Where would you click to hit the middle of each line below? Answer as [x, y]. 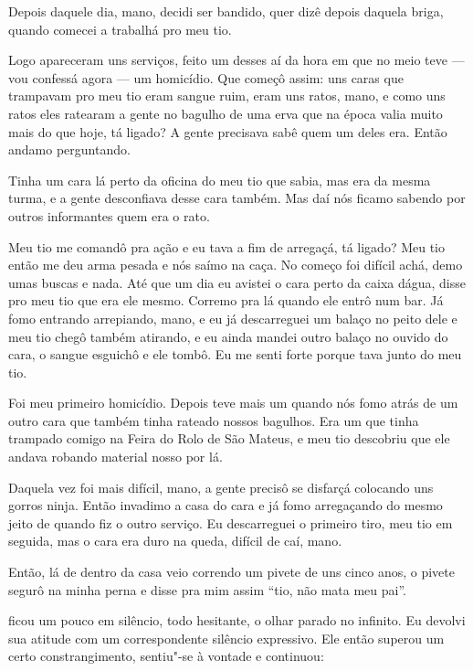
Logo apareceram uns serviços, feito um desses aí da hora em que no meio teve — [236, 60]
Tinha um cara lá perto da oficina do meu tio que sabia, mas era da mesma [220, 180]
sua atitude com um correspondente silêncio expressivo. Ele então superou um [226, 638]
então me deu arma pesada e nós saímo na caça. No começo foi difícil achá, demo [236, 265]
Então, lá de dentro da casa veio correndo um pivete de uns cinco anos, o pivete [231, 572]
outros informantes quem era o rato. [109, 215]
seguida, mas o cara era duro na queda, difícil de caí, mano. [175, 541]
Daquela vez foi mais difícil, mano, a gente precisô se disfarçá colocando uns [221, 487]
